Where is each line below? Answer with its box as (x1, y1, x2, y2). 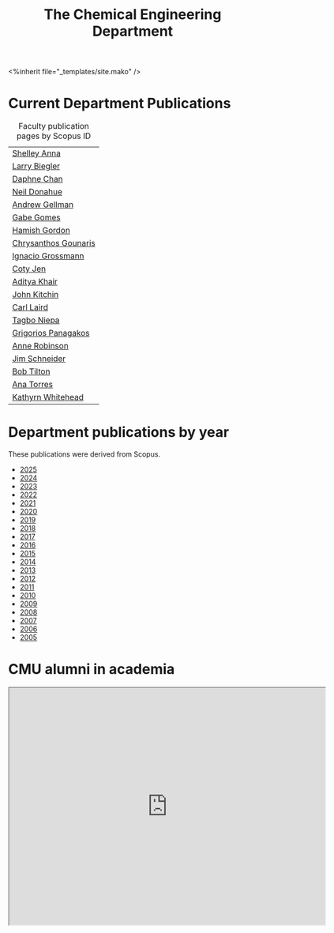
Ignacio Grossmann (12, 250, 84, 261)
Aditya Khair (12, 277, 58, 288)
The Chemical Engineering (43, 6, 222, 24)
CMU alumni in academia (8, 660, 175, 679)
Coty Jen (12, 263, 47, 274)
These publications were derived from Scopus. (8, 450, 160, 459)
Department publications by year (8, 423, 230, 442)
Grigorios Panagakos (12, 328, 90, 339)
